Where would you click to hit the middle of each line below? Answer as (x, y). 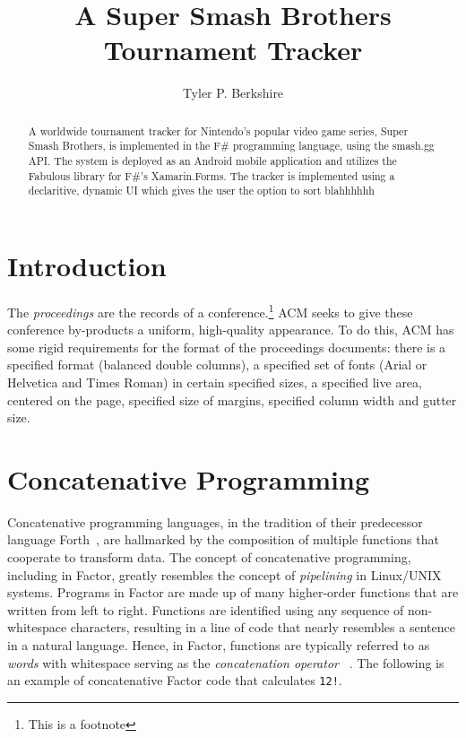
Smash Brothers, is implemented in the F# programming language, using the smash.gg (231, 146)
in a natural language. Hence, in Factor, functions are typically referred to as (219, 645)
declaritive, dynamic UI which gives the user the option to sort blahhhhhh (201, 191)
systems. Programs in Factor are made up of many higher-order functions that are (233, 592)
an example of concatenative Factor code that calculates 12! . (175, 680)
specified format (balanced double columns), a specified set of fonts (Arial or (217, 365)
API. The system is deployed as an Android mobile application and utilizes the (212, 161)
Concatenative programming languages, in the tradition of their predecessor (215, 521)
